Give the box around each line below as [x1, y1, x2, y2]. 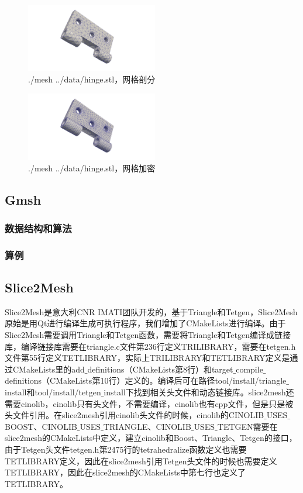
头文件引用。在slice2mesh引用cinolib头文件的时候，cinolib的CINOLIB [5, 409, 264, 421]
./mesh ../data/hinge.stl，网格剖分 [28, 73, 156, 85]
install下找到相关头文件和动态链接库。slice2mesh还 [104, 385, 294, 398]
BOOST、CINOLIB [5, 420, 77, 432]
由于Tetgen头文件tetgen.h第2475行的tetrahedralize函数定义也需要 [5, 443, 247, 455]
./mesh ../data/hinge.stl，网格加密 [28, 161, 156, 174]
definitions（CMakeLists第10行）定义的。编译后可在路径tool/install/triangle [5, 374, 287, 387]
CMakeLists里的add [12, 363, 85, 375]
